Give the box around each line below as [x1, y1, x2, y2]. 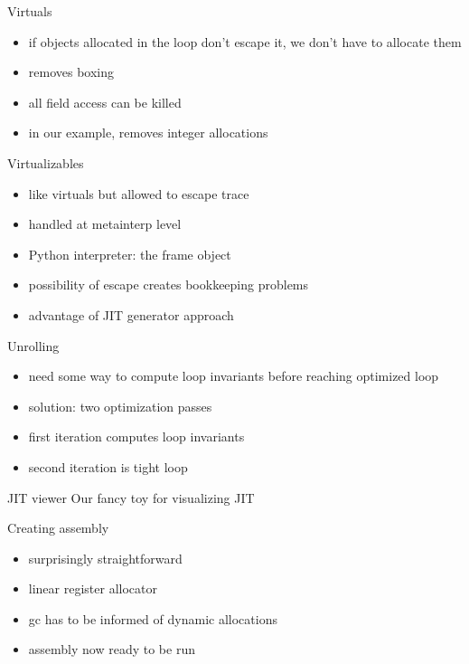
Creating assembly [7, 518, 109, 537]
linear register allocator [28, 579, 157, 598]
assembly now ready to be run [28, 640, 195, 659]
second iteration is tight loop [28, 457, 188, 476]
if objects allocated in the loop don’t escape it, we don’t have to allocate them [28, 32, 462, 51]
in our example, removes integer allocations [28, 123, 268, 142]
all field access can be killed [28, 92, 182, 111]
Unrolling [7, 336, 60, 355]
